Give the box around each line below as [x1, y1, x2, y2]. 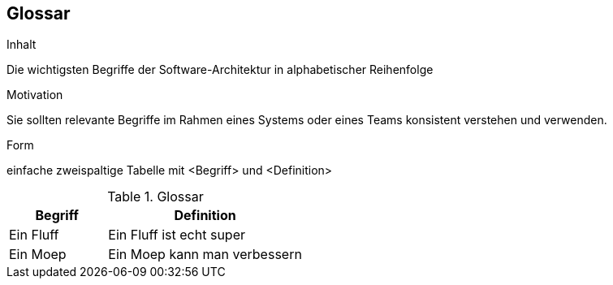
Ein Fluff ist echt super [108, 227, 245, 244]
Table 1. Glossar [107, 188, 204, 205]
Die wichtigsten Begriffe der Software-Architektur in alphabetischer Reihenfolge [6, 63, 434, 77]
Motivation [6, 88, 63, 102]
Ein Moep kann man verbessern [108, 246, 302, 263]
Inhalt [6, 37, 37, 52]
